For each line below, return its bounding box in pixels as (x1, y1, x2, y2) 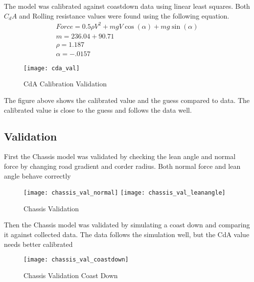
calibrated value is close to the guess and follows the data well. (4, 104, 192, 115)
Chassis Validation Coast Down (23, 270, 118, 280)
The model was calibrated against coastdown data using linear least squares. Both (4, 1, 250, 11)
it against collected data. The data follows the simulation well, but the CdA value (4, 229, 250, 240)
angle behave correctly (4, 170, 71, 181)
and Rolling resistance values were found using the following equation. (19, 10, 230, 20)
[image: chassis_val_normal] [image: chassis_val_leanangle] (23, 189, 226, 197)
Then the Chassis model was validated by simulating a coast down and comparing (4, 220, 250, 230)
